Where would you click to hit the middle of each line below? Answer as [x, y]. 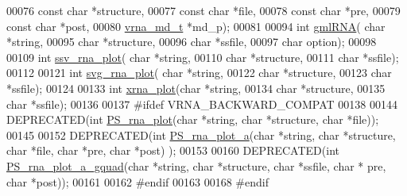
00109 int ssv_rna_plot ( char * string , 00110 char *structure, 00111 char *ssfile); [203, 57]
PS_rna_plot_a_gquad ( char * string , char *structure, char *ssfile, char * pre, [196, 165]
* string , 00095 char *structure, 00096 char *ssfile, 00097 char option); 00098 [192, 42]
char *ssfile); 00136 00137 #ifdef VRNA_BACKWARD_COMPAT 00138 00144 [202, 104]
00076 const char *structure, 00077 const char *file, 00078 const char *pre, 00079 [203, 10]
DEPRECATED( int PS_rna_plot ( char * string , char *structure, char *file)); [193, 119]
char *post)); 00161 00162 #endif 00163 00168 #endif [138, 181]
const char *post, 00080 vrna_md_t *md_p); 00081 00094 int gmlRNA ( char [196, 26]
